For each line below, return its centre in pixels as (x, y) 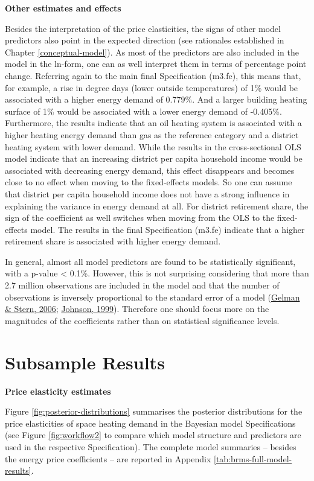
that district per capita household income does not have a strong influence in (147, 193)
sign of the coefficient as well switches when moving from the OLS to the (140, 218)
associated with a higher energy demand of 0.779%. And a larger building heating (156, 99)
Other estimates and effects (63, 8)
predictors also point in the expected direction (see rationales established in (145, 40)
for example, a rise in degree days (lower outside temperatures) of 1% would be (152, 87)
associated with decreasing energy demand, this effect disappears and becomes (150, 170)
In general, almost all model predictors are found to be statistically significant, (150, 261)
